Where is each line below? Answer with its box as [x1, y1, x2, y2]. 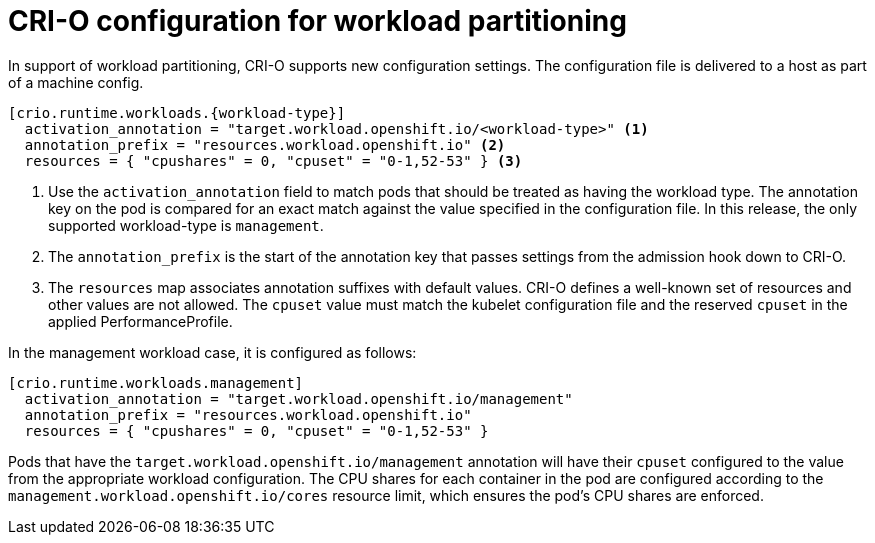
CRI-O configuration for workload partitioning [8, 4, 627, 38]
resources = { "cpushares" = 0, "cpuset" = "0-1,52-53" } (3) [24, 152, 523, 169]
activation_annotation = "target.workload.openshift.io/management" [24, 390, 573, 407]
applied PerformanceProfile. [48, 312, 233, 330]
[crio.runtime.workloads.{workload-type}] [8, 104, 346, 121]
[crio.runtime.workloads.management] [8, 374, 304, 391]
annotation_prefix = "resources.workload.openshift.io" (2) [24, 136, 506, 153]
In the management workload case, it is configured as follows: [8, 343, 417, 361]
